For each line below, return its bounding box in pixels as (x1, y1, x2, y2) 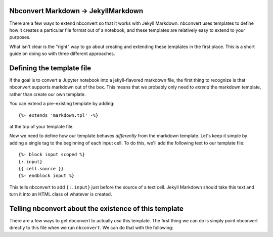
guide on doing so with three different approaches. (9, 51, 116, 57)
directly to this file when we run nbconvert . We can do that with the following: (9, 225, 174, 231)
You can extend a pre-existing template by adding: (9, 101, 115, 107)
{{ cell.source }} (18, 166, 64, 171)
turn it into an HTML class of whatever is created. (9, 191, 112, 197)
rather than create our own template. (9, 91, 86, 97)
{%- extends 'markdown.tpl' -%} (18, 112, 99, 118)
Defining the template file (9, 64, 91, 72)
